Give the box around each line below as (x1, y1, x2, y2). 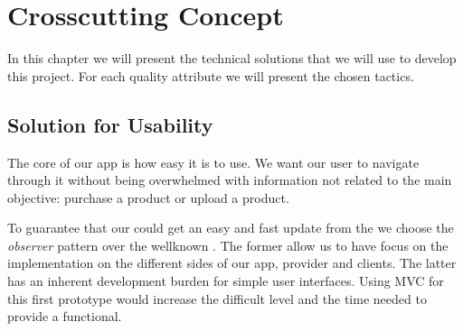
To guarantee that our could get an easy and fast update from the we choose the (7, 218, 454, 237)
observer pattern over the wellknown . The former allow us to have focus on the (7, 235, 449, 254)
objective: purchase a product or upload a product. (7, 188, 289, 207)
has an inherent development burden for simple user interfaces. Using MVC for (7, 271, 444, 290)
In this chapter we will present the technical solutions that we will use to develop (7, 49, 457, 68)
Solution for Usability (7, 110, 213, 138)
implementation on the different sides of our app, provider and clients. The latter (7, 253, 457, 272)
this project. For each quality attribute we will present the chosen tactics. (7, 66, 414, 85)
